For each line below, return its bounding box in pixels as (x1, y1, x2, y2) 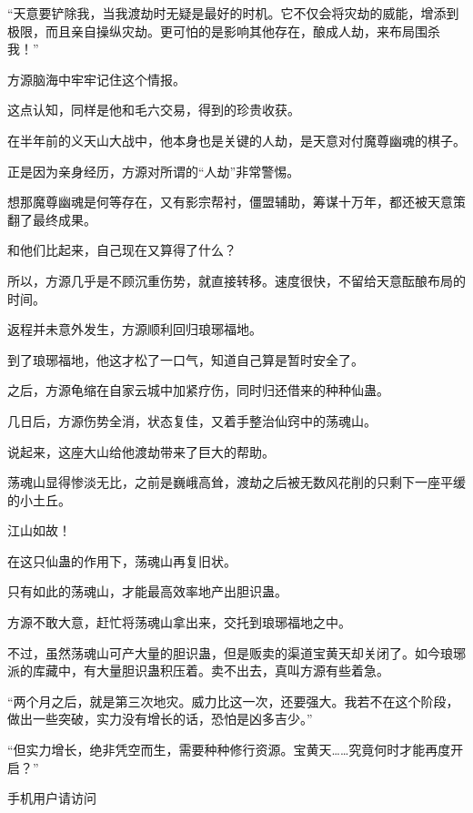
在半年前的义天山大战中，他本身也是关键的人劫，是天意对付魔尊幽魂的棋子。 (7, 130, 466, 149)
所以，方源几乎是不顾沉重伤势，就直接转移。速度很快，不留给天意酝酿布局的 (7, 270, 466, 290)
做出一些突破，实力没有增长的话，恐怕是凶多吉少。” (7, 709, 313, 728)
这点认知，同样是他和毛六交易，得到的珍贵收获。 (7, 100, 300, 119)
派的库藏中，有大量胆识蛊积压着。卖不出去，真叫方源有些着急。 (7, 661, 389, 680)
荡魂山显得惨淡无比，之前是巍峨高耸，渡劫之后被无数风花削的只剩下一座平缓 (7, 473, 466, 492)
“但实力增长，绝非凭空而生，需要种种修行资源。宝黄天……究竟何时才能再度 (7, 740, 451, 759)
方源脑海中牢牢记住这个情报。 (7, 69, 186, 88)
